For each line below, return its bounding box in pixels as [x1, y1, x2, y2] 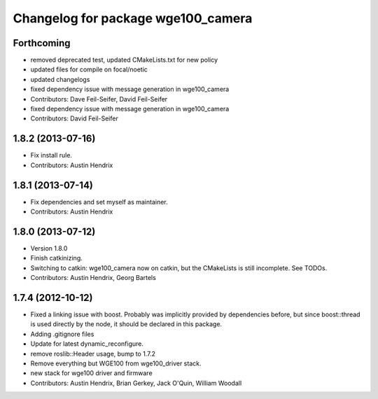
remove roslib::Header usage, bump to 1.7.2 [30, 349, 155, 358]
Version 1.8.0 [30, 244, 68, 252]
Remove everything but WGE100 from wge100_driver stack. [30, 359, 202, 367]
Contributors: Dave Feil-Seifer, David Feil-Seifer [30, 94, 168, 103]
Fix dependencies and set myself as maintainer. [30, 197, 168, 206]
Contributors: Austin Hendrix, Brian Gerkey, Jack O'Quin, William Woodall [30, 379, 242, 387]
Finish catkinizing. [30, 254, 83, 262]
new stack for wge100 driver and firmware [30, 369, 153, 377]
